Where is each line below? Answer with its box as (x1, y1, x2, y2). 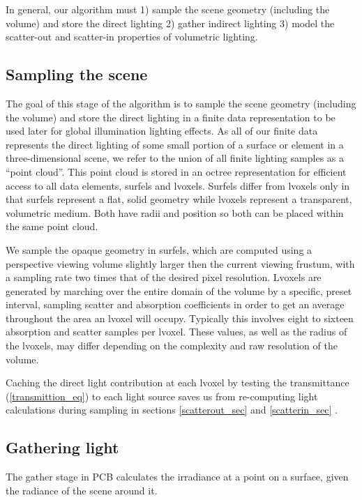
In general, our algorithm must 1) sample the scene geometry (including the (6, 2, 330, 16)
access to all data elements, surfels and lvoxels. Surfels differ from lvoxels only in (6, 178, 350, 192)
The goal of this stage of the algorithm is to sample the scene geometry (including (6, 96, 356, 110)
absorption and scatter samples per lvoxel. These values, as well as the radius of (6, 324, 347, 339)
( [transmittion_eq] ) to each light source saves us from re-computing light (6, 388, 318, 403)
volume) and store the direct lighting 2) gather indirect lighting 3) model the (6, 15, 335, 30)
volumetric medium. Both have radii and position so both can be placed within (6, 205, 344, 220)
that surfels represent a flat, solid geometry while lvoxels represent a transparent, (6, 192, 352, 206)
